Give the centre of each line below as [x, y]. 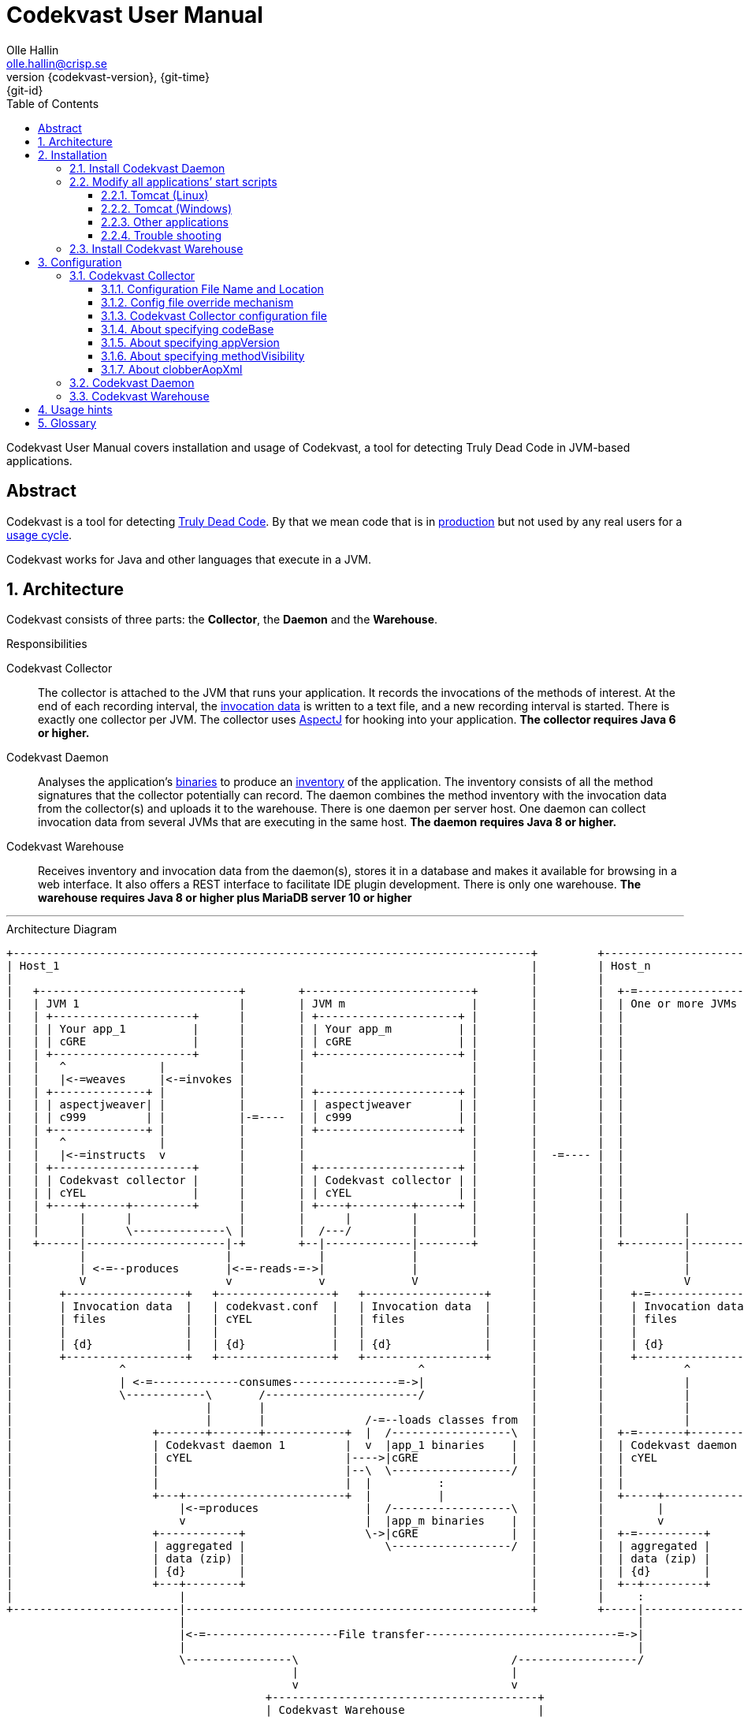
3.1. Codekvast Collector [132, 275]
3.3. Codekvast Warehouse [139, 396]
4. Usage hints [75, 409]
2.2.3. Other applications [165, 222]
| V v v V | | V [349, 1281]
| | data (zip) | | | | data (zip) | [359, 1559]
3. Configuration [80, 262]
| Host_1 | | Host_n [329, 966]
